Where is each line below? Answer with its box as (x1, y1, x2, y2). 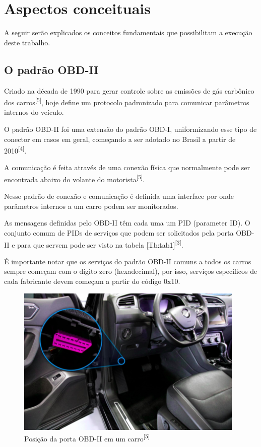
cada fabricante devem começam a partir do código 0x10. (4, 276, 180, 286)
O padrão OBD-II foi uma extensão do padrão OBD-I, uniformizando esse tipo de (4, 123, 257, 134)
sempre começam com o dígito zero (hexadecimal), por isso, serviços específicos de (4, 266, 257, 276)
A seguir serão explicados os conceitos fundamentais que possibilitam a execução (4, 27, 252, 38)
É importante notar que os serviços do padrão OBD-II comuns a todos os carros (4, 256, 251, 266)
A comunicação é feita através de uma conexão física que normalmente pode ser (4, 162, 250, 173)
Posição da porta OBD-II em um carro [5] (24, 432, 150, 443)
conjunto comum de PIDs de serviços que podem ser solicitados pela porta (4, 228, 234, 238)
